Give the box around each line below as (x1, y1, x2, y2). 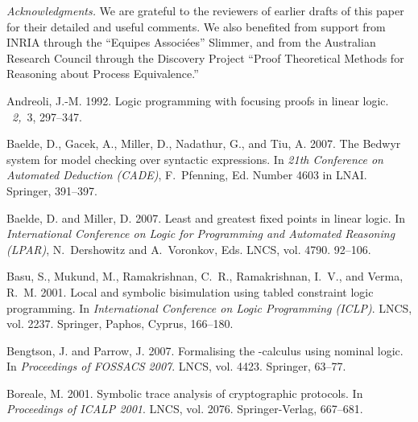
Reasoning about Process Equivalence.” (6, 65, 199, 82)
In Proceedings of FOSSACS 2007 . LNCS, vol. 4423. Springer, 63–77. (6, 358, 346, 375)
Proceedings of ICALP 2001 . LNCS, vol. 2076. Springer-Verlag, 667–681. (6, 400, 363, 417)
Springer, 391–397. (6, 182, 97, 199)
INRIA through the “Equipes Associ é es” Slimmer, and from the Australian (6, 34, 376, 51)
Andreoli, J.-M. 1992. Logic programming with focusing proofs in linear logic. (6, 92, 389, 109)
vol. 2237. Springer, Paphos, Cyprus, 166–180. (6, 315, 234, 332)
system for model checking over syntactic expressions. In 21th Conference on (6, 150, 383, 167)
